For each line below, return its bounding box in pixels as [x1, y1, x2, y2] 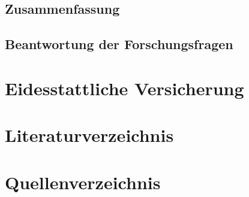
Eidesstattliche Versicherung [5, 75, 244, 100]
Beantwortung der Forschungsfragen [5, 35, 233, 53]
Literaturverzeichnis [5, 123, 174, 147]
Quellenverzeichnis [5, 169, 161, 194]
